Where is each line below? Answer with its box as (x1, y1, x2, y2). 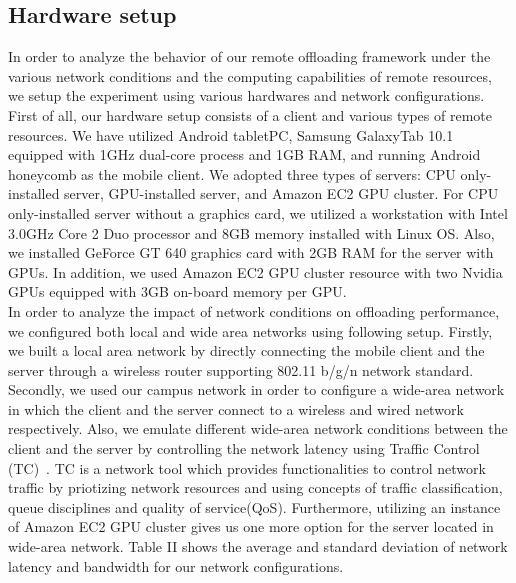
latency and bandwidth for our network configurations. (8, 555, 344, 576)
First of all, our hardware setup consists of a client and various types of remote (8, 104, 492, 125)
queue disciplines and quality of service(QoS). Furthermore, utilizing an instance (8, 496, 501, 517)
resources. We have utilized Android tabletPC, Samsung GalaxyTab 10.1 (8, 124, 454, 145)
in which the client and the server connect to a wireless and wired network (8, 398, 464, 419)
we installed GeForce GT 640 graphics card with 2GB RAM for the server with (8, 242, 494, 263)
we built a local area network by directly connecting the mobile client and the (8, 340, 485, 361)
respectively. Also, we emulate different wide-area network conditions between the (8, 418, 508, 439)
